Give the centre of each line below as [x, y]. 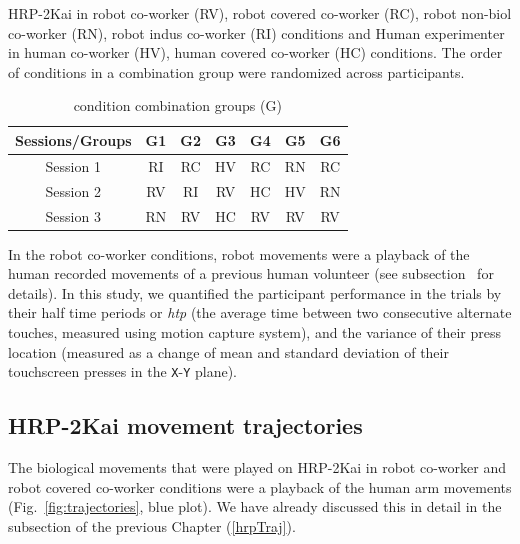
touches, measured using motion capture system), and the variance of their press [255, 331]
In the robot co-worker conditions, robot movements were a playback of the [239, 253]
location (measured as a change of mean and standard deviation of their [228, 351]
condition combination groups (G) [177, 105]
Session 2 [73, 190]
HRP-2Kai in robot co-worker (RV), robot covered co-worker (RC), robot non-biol [260, 13]
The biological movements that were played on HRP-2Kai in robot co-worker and [257, 467]
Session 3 [73, 215]
